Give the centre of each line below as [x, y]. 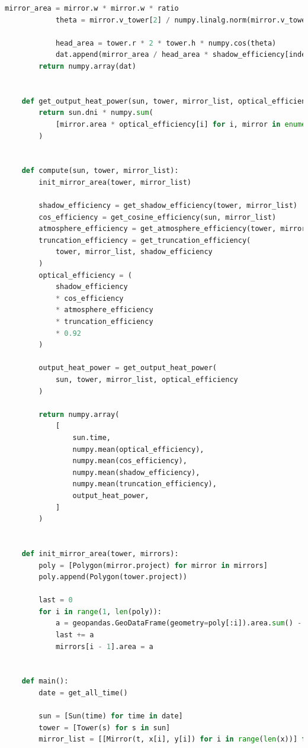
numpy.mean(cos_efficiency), [130, 461]
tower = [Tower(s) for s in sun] [105, 728]
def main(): [45, 681]
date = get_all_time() [83, 693]
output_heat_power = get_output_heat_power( [128, 368]
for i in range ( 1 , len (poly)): [100, 611]
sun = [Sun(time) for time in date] [111, 716]
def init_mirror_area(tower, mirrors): [100, 553]
